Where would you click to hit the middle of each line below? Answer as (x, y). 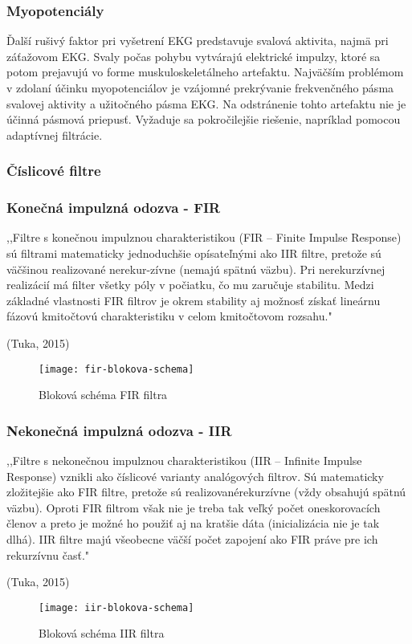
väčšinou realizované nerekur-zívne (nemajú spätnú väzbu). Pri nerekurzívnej (196, 269)
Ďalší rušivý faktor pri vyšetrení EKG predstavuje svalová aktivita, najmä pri (198, 41)
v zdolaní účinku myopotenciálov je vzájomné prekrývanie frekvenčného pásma (200, 88)
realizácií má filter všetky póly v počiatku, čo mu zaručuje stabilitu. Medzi (190, 285)
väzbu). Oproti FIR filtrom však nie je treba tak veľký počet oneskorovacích (194, 507)
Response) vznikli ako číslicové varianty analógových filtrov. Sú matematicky (195, 476)
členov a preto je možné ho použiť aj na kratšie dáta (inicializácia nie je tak (193, 523)
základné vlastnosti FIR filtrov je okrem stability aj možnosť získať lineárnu (194, 300)
